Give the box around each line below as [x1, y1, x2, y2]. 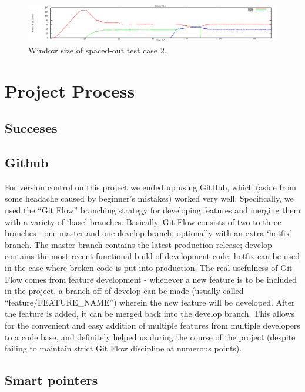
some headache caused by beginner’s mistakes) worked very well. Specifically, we [5, 192, 294, 205]
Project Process [5, 78, 135, 102]
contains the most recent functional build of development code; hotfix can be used [5, 250, 300, 262]
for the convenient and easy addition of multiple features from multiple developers [5, 319, 300, 331]
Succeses [5, 119, 58, 137]
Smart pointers [5, 371, 98, 389]
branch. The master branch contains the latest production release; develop [5, 238, 272, 250]
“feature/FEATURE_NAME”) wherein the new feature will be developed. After [5, 296, 295, 308]
